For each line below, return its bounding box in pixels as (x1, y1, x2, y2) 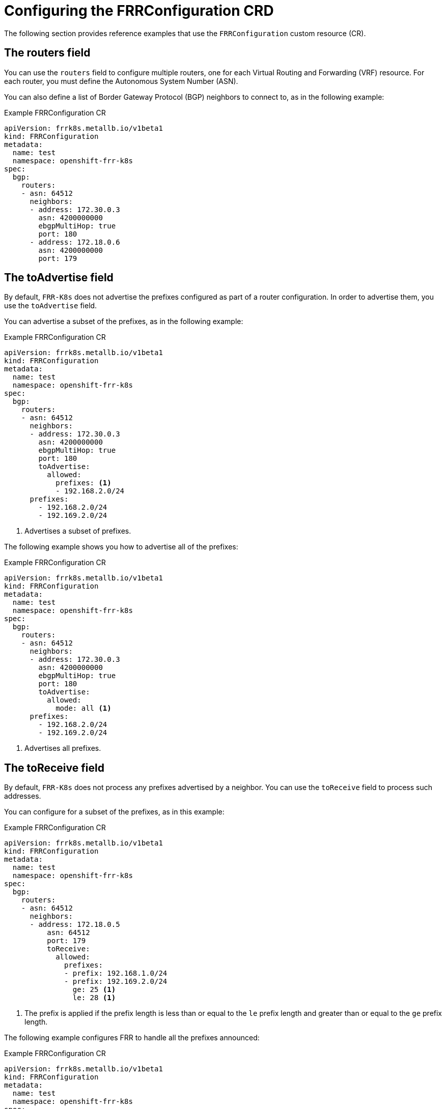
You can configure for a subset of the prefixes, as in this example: (4, 807, 225, 816)
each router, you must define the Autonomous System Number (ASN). (4, 76, 238, 85)
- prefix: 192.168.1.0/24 (64, 969, 168, 978)
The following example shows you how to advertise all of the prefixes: (4, 542, 238, 551)
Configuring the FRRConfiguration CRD (4, 2, 274, 19)
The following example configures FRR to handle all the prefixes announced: (4, 1033, 260, 1042)
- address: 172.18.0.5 (30, 920, 120, 929)
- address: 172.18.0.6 (30, 238, 120, 246)
